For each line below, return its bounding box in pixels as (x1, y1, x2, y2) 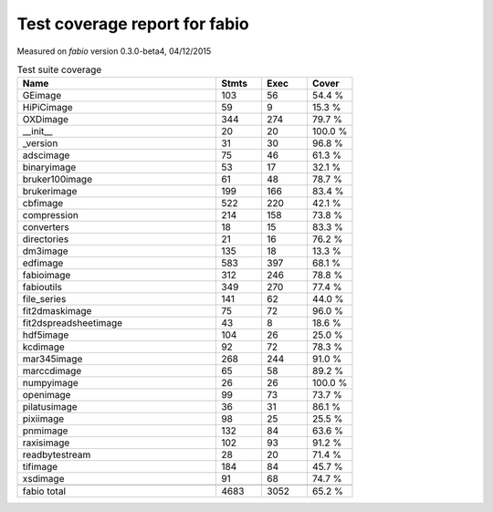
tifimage (22, 461, 58, 474)
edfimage (22, 256, 64, 269)
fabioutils (22, 281, 63, 294)
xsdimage (22, 473, 65, 486)
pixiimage (22, 413, 65, 425)
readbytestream (22, 448, 91, 461)
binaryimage (22, 161, 77, 173)
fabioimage (22, 269, 71, 282)
